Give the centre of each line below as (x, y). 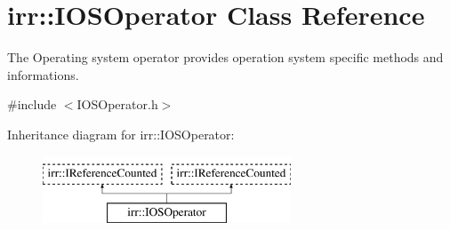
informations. (43, 74)
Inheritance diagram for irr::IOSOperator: (121, 134)
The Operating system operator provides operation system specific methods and (225, 57)
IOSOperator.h (117, 104)
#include (32, 104)
